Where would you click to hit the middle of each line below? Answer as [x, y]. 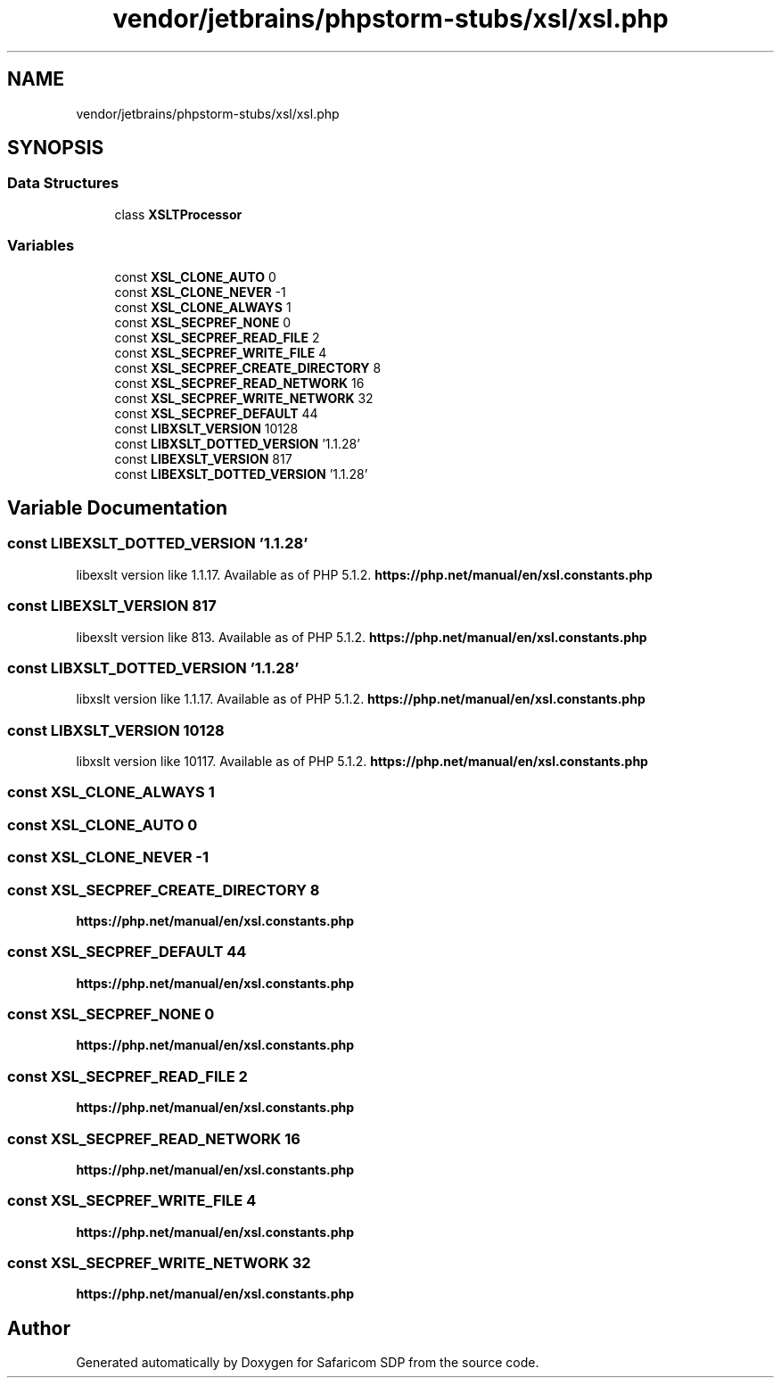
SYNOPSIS [56, 148]
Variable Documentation [118, 507]
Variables [41, 246]
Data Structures [63, 183]
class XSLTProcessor [178, 214]
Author [39, 1328]
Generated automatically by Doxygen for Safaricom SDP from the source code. [308, 1363]
